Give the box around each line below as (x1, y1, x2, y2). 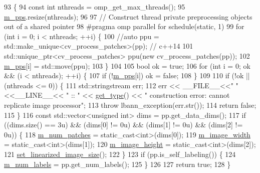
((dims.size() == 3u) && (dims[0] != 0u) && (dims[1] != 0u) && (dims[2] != (4, 119, 243, 130)
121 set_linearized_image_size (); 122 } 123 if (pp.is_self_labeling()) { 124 (4, 148, 236, 159)
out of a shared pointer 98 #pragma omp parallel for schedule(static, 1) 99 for (4, 21, 244, 32)
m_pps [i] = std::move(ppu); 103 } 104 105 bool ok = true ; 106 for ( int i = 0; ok (4, 60, 250, 71)
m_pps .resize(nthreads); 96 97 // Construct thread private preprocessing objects (4, 11, 252, 22)
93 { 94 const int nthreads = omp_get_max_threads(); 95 (4, 2, 185, 12)
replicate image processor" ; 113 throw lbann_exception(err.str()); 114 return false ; (4, 99, 256, 110)
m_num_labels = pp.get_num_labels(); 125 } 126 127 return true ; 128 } (4, 158, 231, 169)
